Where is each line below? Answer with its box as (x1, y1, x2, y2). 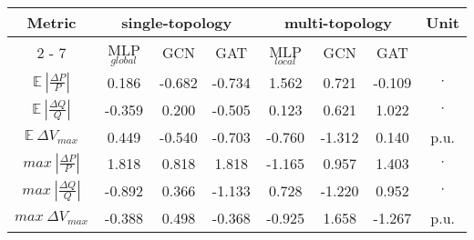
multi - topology (283, 12, 393, 33)
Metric (26, 12, 77, 33)
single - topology (121, 12, 232, 33)
